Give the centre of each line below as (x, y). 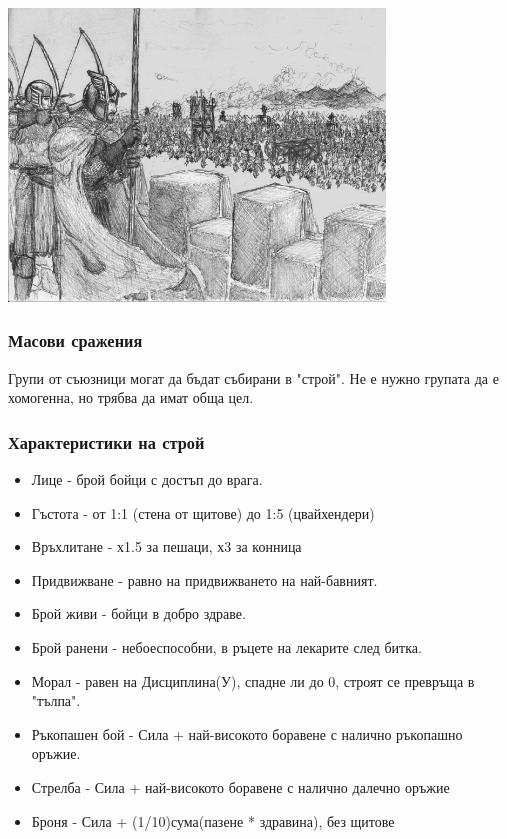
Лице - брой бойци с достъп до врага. (147, 478)
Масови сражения (75, 340)
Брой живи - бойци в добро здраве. (138, 613)
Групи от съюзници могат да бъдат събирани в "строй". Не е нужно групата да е (253, 377)
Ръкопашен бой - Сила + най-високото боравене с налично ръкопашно (247, 733)
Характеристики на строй (106, 441)
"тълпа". (56, 700)
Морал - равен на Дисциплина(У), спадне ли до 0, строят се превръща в (253, 680)
